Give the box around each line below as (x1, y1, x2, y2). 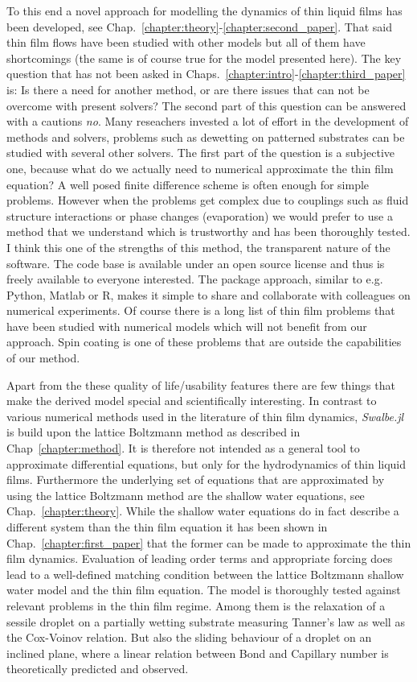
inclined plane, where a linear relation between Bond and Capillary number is (6, 644, 389, 661)
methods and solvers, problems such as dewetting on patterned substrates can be (6, 128, 405, 145)
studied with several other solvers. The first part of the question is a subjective (6, 144, 395, 161)
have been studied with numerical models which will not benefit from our (6, 317, 367, 334)
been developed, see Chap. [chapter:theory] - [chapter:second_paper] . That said (6, 18, 392, 35)
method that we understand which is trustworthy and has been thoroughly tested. (6, 223, 411, 240)
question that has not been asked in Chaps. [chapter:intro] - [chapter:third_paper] (6, 65, 406, 82)
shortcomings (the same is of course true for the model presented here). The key (6, 49, 402, 66)
